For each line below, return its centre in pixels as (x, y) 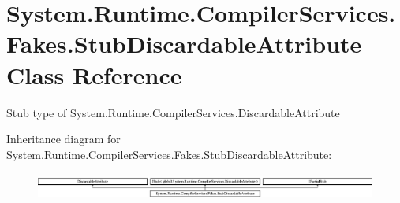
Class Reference (94, 74)
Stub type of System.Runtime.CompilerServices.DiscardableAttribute (173, 112)
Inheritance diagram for (64, 139)
